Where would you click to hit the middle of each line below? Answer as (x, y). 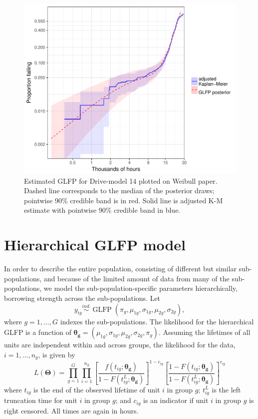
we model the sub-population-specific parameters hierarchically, (140, 288)
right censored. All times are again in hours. (71, 410)
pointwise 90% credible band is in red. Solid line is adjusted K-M (124, 200)
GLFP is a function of (38, 332)
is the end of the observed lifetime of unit (97, 389)
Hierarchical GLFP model (95, 245)
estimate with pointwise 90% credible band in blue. (102, 210)
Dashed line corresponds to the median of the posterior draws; (119, 190)
